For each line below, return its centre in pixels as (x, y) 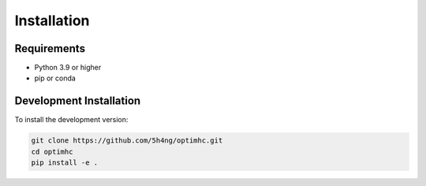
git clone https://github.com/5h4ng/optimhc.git (127, 141)
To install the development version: (71, 120)
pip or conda (55, 78)
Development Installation (78, 101)
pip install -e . (65, 163)
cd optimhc (52, 151)
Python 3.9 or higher (68, 68)
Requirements (50, 48)
